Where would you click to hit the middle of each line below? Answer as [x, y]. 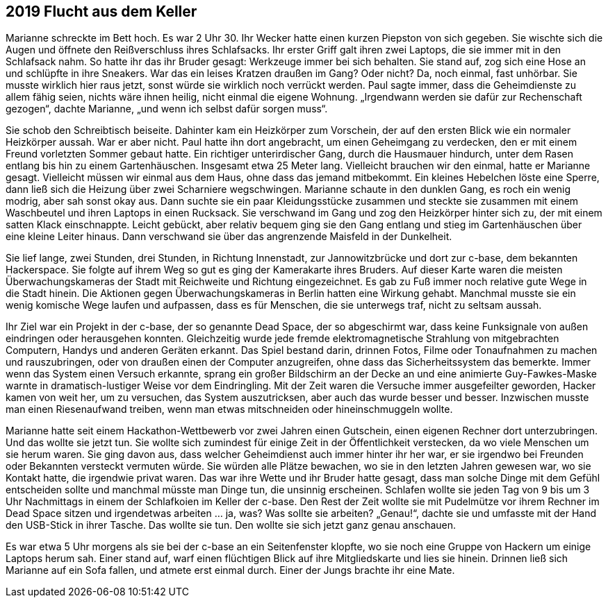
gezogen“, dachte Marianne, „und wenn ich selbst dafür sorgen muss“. [167, 109]
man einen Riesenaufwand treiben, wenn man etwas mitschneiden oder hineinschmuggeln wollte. [229, 409]
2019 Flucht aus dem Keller [101, 11]
